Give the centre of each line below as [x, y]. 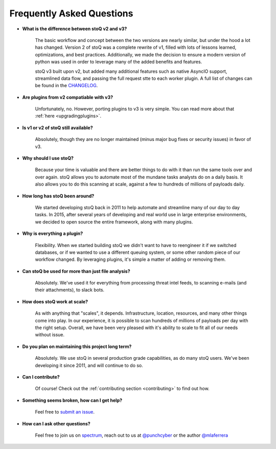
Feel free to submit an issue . [65, 412]
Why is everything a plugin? [53, 234]
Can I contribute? [41, 377]
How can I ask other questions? [56, 423]
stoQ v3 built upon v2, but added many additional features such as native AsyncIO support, [131, 71]
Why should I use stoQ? [48, 158]
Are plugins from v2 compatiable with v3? [68, 97]
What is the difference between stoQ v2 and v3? [75, 29]
